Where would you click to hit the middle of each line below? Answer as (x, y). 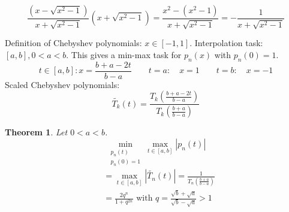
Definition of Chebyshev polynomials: (73, 43)
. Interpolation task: (226, 43)
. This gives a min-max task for (124, 55)
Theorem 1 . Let (36, 132)
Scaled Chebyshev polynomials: (62, 84)
